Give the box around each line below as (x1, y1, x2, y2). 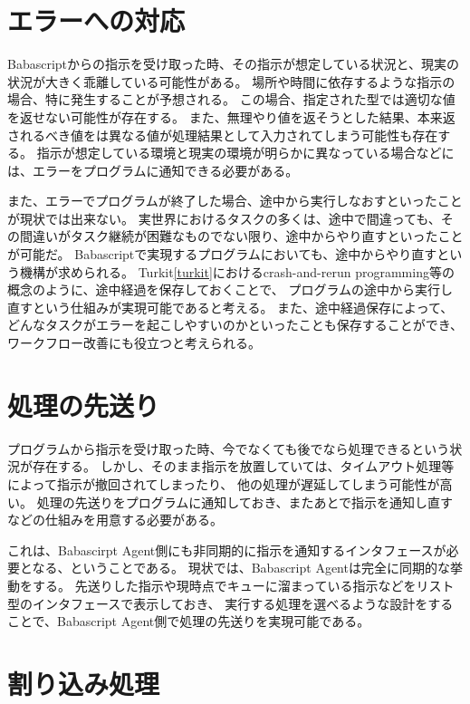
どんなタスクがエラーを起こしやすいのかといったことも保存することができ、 (7, 315, 463, 334)
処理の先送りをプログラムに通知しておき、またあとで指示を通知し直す (36, 492, 453, 511)
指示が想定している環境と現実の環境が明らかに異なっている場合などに (36, 143, 455, 162)
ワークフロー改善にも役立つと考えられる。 (7, 333, 261, 352)
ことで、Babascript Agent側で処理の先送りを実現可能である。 (7, 612, 370, 631)
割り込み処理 (7, 664, 160, 701)
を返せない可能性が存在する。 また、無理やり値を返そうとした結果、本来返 (7, 107, 456, 126)
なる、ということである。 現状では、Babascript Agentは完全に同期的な (32, 558, 450, 577)
